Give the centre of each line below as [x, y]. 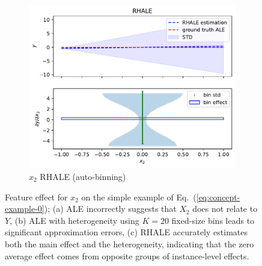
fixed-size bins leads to [213, 220]
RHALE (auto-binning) [83, 176]
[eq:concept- [218, 196]
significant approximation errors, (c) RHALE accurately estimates [126, 232]
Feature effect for [36, 196]
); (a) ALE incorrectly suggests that [110, 209]
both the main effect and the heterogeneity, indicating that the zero [129, 243]
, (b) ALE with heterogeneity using [75, 220]
